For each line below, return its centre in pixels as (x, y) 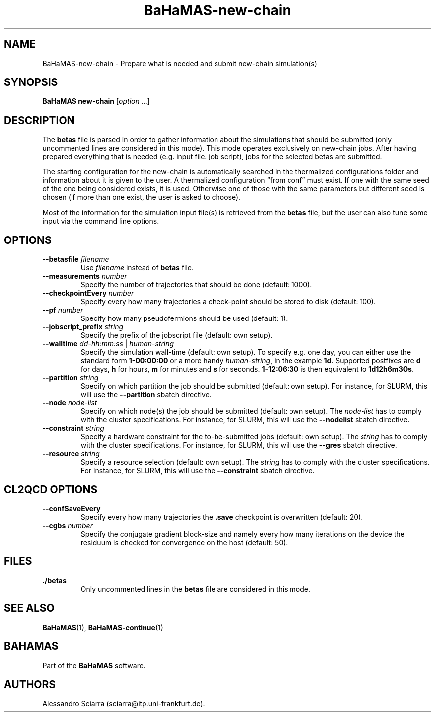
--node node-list (70, 403)
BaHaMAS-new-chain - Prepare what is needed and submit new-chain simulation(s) (180, 63)
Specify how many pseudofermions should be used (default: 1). (184, 318)
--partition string (71, 378)
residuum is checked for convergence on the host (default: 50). (184, 542)
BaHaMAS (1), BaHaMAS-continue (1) (103, 627)
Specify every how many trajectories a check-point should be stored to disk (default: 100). (228, 302)
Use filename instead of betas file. (137, 268)
